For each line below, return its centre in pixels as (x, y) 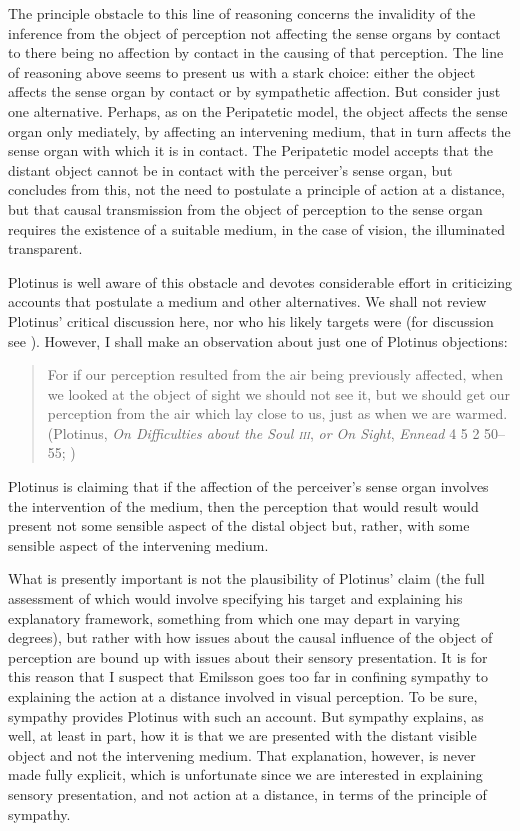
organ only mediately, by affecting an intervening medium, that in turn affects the (259, 130)
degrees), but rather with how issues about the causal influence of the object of (250, 637)
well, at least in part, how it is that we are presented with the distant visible (242, 735)
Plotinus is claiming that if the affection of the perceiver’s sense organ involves (248, 486)
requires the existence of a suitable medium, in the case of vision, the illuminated (257, 228)
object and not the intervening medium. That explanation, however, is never (242, 754)
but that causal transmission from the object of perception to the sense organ (245, 208)
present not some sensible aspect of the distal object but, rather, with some (239, 525)
